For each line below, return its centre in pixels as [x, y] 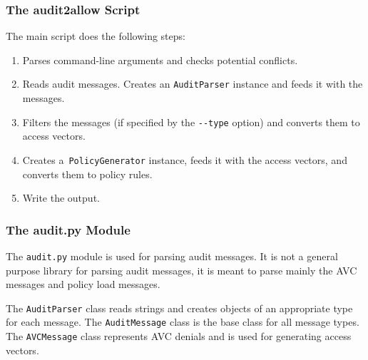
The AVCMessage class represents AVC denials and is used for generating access [179, 336]
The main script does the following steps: [96, 36]
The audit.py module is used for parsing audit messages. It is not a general [172, 256]
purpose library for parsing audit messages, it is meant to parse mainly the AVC [182, 270]
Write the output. [61, 198]
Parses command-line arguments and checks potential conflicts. [160, 60]
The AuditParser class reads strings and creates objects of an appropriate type [179, 308]
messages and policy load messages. [83, 284]
